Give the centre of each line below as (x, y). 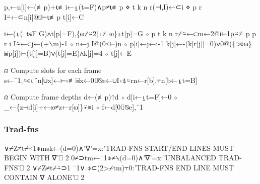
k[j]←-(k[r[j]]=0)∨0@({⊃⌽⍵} (209, 43)
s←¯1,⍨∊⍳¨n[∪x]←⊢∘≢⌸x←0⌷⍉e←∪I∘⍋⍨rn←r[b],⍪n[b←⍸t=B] (101, 80)
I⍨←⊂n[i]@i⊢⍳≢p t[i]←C (44, 16)
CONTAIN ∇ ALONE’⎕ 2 (44, 177)
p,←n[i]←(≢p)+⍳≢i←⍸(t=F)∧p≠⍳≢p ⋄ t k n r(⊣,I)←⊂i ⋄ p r (103, 7)
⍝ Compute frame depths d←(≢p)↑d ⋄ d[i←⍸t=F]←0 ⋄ (91, 97)
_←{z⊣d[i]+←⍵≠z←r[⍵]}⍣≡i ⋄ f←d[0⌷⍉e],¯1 (74, 106)
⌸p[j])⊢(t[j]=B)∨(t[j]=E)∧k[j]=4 (53, 53)
